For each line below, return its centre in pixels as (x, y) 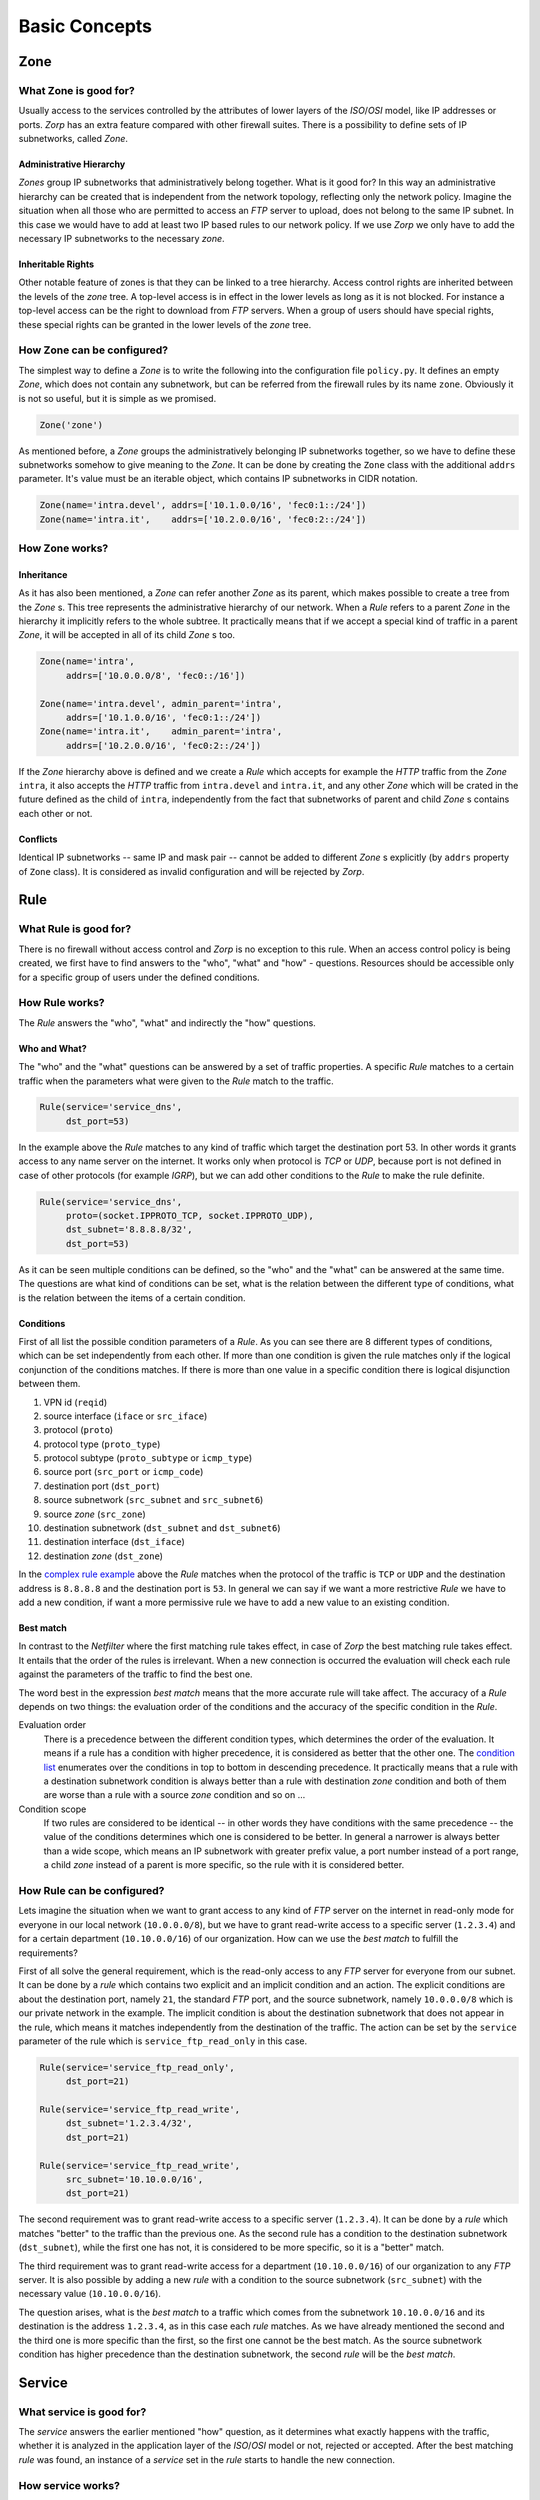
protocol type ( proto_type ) (102, 1444)
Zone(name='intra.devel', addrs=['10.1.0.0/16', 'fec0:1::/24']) (203, 505)
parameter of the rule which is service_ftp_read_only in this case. (163, 2041)
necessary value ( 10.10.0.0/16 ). (90, 2294)
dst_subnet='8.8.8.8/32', (129, 1229)
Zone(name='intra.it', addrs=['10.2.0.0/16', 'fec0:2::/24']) (203, 519)
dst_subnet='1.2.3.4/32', (129, 2123)
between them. (49, 1384)
